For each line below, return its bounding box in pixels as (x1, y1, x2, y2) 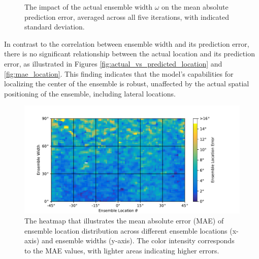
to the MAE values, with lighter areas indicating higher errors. (24, 245, 219, 255)
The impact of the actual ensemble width (24, 2, 153, 12)
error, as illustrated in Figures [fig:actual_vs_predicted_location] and (4, 58, 222, 69)
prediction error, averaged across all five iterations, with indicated (24, 11, 230, 22)
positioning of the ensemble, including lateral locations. (4, 88, 176, 99)
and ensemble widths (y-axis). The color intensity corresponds (41, 235, 235, 246)
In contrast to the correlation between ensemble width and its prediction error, (4, 38, 249, 49)
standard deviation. (24, 21, 85, 32)
